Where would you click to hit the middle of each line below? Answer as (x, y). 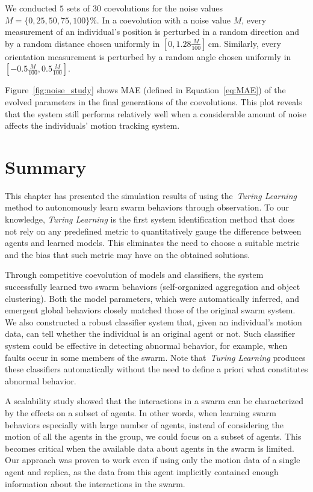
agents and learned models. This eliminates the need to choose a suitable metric (152, 243)
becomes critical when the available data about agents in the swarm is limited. (150, 448)
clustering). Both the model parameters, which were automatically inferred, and (152, 298)
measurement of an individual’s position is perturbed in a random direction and (152, 32)
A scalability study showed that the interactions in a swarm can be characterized (154, 401)
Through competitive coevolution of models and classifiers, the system (134, 275)
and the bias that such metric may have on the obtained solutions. (128, 254)
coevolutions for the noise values (163, 8)
